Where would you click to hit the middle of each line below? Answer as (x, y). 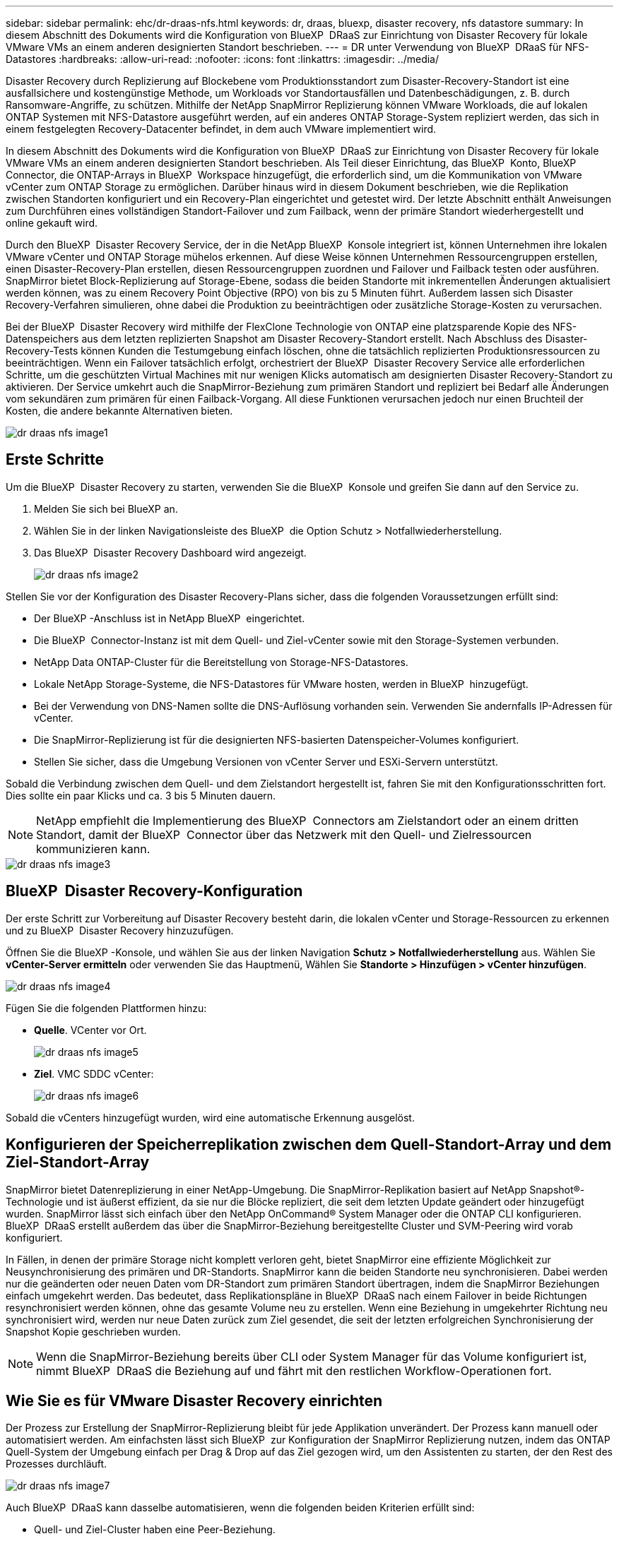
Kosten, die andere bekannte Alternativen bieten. (119, 411)
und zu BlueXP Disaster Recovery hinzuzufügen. (120, 930)
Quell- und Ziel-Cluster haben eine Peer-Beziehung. (155, 1530)
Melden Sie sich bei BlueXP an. (106, 508)
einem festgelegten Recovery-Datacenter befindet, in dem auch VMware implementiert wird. (221, 129)
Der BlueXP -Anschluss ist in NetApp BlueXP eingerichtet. (170, 618)
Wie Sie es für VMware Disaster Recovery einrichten (194, 1400)
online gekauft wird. (52, 223)
